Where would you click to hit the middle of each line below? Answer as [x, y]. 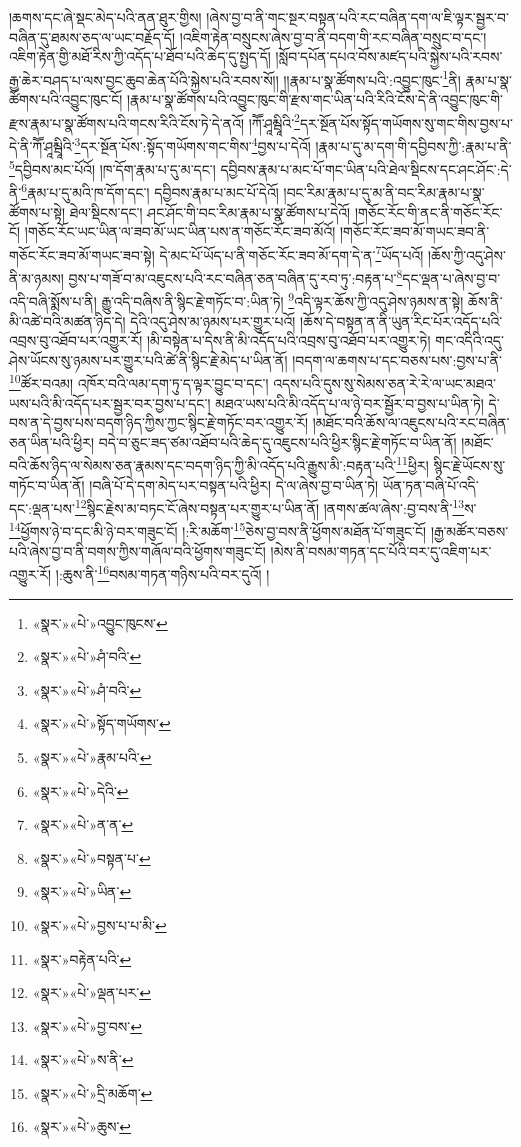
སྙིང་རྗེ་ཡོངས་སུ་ [469, 465]
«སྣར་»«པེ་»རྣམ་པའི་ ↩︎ [92, 756]
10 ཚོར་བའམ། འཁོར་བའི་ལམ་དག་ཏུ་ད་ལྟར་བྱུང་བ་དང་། [139, 381]
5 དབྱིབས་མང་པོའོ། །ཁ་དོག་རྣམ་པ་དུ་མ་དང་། [112, 167]
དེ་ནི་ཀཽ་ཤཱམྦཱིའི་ [42, 145]
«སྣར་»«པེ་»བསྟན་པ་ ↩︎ [91, 857]
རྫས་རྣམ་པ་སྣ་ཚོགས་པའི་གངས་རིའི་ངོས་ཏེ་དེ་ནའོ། [127, 122]
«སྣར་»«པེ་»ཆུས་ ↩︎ [82, 1126]
